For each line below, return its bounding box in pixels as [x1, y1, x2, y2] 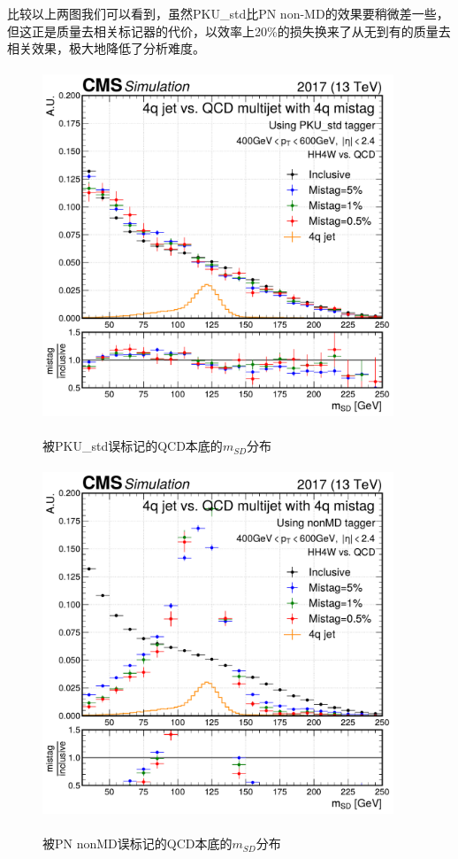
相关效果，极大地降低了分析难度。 [7, 39, 205, 58]
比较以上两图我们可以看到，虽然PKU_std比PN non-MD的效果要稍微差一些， [7, 4, 449, 22]
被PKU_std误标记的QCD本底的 [42, 437, 223, 455]
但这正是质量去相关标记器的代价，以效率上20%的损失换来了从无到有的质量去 [7, 21, 451, 40]
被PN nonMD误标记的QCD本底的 [42, 834, 233, 853]
